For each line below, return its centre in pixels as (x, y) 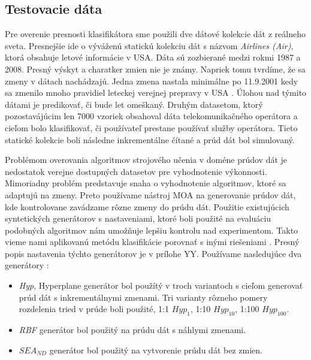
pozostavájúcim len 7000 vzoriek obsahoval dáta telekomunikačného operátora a (151, 116)
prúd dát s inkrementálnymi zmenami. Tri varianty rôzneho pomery (143, 297)
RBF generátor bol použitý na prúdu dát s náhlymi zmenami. (132, 330)
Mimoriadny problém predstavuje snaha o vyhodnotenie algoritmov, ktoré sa (146, 183)
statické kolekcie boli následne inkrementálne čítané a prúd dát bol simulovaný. (150, 139)
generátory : (27, 265)
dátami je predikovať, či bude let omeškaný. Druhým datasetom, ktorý (134, 104)
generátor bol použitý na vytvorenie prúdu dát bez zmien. (156, 350)
